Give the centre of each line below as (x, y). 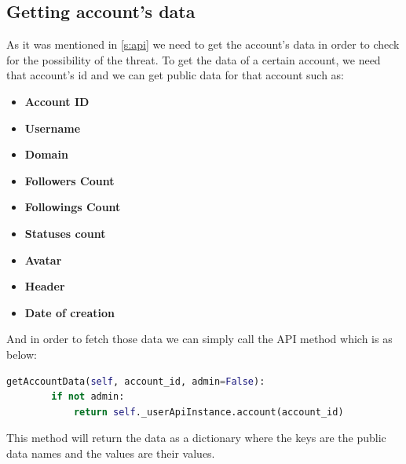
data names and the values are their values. (111, 453)
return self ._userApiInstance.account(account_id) (208, 412)
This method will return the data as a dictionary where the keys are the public (196, 438)
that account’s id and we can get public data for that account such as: (175, 75)
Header (45, 286)
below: (22, 354)
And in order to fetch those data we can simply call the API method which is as (199, 339)
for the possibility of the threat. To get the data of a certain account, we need (194, 59)
